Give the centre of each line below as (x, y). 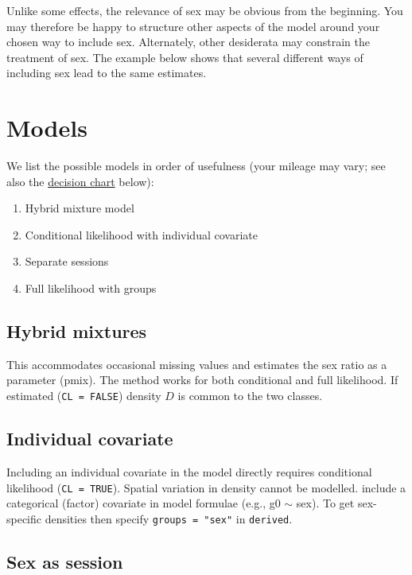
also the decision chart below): (80, 181)
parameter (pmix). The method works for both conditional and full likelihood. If (202, 380)
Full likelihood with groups (91, 288)
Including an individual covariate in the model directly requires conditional (189, 471)
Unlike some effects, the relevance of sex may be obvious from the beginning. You (205, 10)
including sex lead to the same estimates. (107, 73)
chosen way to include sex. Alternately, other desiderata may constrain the (189, 42)
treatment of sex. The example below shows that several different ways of (185, 57)
